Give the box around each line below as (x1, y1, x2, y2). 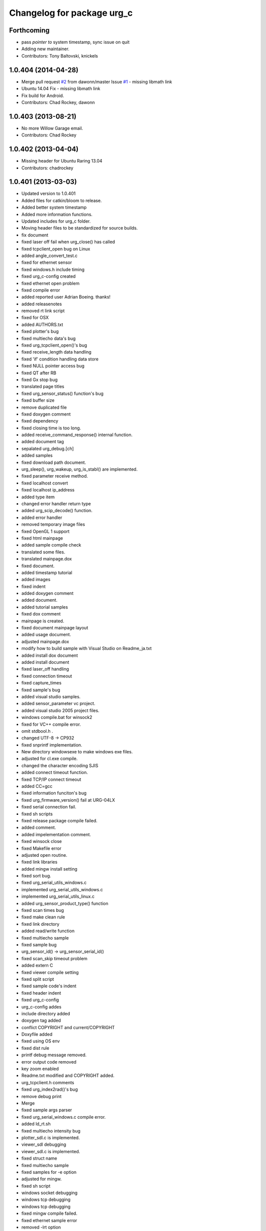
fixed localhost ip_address (21, 487, 75, 493)
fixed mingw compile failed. (21, 1210, 77, 1216)
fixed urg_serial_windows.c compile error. (21, 1114, 106, 1120)
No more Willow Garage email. (21, 125, 83, 131)
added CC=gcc (21, 783, 53, 789)
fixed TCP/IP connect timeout (21, 776, 81, 782)
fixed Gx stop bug (21, 377, 58, 383)
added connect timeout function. (21, 770, 88, 776)
